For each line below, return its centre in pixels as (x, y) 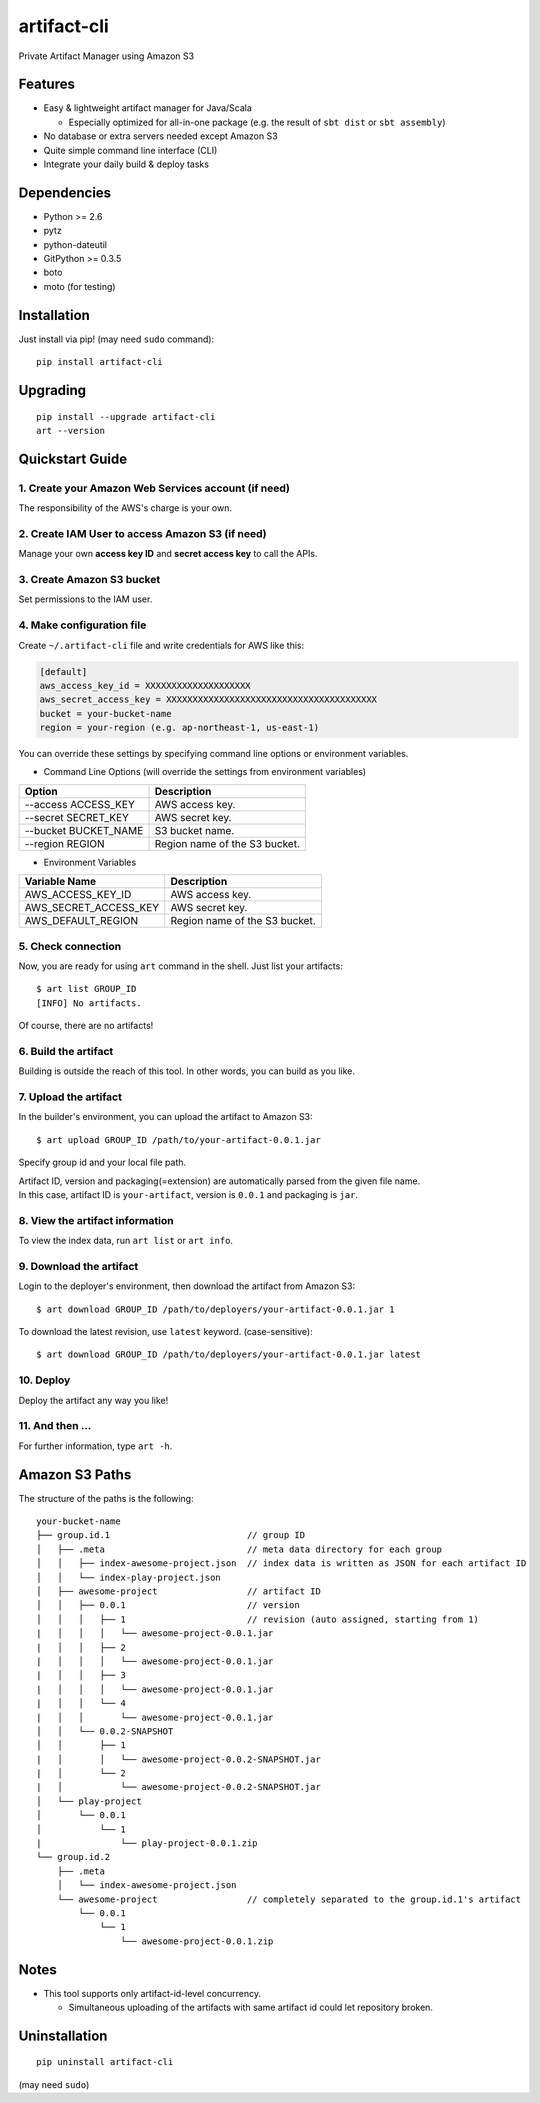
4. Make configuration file (82, 625)
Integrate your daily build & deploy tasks (126, 164)
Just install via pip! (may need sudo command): (116, 339)
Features (46, 84)
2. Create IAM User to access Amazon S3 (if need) (142, 533)
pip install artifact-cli (100, 362)
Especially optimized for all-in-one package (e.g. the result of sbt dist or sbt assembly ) (257, 122)
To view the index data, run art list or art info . (126, 1241)
